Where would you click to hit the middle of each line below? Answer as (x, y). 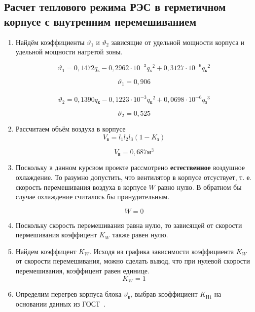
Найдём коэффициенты (50, 42)
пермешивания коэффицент (56, 235)
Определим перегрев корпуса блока (69, 294)
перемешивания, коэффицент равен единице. (82, 271)
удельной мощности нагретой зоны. (69, 52)
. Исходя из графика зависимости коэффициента (162, 251)
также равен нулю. (140, 235)
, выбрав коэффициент (164, 294)
